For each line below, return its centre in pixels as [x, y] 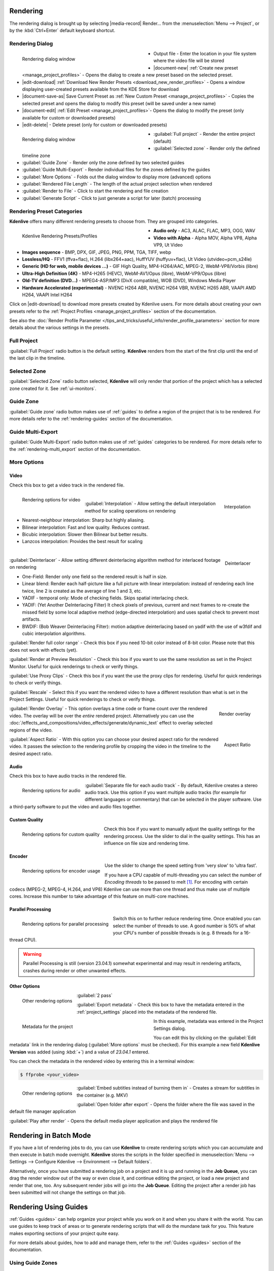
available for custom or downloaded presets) [69, 117]
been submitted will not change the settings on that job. [68, 1192]
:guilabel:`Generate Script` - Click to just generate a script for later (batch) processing [112, 198]
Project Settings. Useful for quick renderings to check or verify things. [83, 700]
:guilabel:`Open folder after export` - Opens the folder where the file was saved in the [165, 1104]
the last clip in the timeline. [37, 358]
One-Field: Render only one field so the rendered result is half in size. [95, 577]
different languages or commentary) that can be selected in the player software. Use [173, 799]
